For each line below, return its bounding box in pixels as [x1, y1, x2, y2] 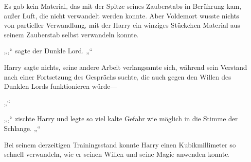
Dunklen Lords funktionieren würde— [4, 81, 117, 91]
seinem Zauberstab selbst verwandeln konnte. [4, 29, 139, 39]
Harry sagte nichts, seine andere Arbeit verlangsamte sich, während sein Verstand [4, 62, 247, 72]
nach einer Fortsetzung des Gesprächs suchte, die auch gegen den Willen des [4, 71, 231, 81]
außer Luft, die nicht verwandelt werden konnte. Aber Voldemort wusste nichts [4, 10, 239, 20]
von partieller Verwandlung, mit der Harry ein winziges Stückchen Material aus [4, 20, 240, 30]
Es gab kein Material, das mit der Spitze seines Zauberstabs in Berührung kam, [4, 1, 241, 11]
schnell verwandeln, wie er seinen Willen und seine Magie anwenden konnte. [4, 149, 230, 159]
